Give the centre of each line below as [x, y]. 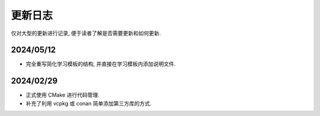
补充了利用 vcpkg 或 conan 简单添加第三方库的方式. [89, 103]
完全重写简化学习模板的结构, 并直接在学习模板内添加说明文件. [101, 64]
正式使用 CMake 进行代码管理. [63, 95]
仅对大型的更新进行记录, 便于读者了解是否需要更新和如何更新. [86, 33]
